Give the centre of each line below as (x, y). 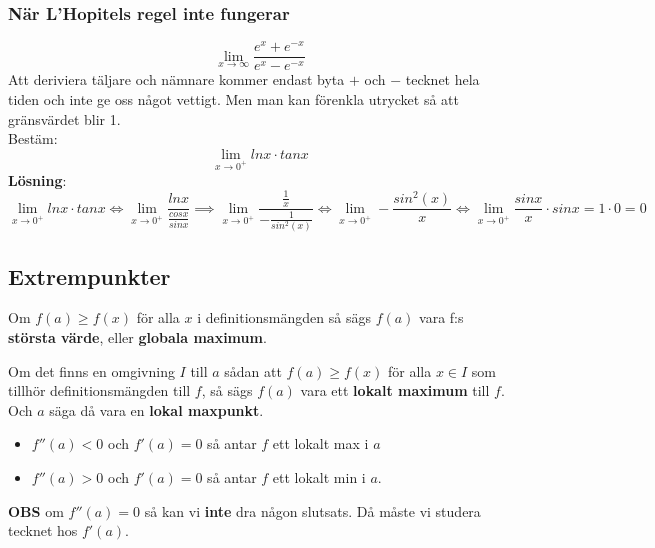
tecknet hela (442, 79)
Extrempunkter (89, 275)
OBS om (36, 510)
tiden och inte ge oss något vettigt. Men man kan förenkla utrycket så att (234, 98)
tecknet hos (43, 530)
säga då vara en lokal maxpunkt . (156, 409)
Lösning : (37, 179)
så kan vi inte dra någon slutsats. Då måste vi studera (312, 510)
